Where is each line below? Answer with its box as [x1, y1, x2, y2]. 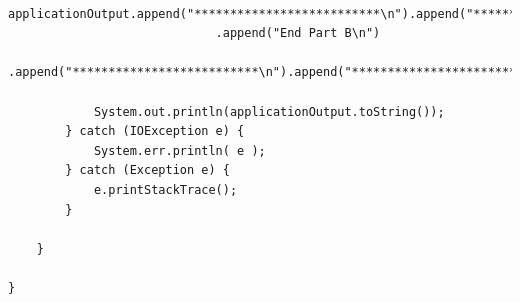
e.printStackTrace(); [93, 182, 238, 197]
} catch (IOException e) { [65, 124, 245, 139]
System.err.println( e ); [93, 143, 266, 158]
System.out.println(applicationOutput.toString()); [93, 104, 445, 119]
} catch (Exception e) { [65, 163, 230, 178]
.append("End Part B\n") [215, 26, 381, 41]
